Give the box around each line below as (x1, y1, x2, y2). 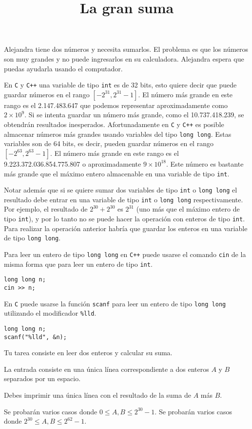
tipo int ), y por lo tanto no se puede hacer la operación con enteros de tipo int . (4, 214, 245, 224)
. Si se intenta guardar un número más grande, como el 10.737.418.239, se (24, 109, 244, 120)
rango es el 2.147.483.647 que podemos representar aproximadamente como (4, 100, 228, 110)
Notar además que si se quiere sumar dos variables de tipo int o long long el (4, 185, 237, 195)
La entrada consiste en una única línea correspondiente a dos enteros (4, 364, 209, 374)
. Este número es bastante (166, 158, 244, 169)
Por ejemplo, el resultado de (4, 204, 88, 214)
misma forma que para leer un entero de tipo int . (4, 258, 153, 269)
